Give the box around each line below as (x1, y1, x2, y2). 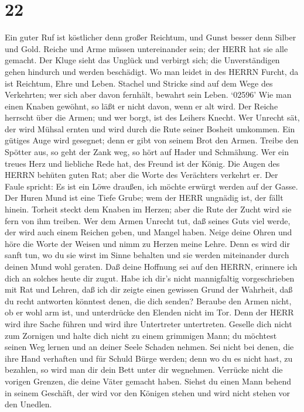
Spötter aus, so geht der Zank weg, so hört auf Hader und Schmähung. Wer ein (5, 146, 289, 158)
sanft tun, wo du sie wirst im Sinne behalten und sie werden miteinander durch (5, 249, 289, 261)
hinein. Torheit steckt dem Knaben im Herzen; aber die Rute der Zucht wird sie (5, 203, 292, 215)
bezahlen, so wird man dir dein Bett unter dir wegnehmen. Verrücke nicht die (5, 363, 283, 376)
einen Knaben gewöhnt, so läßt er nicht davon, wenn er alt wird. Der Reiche (5, 99, 278, 112)
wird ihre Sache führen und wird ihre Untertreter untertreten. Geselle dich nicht (5, 317, 292, 329)
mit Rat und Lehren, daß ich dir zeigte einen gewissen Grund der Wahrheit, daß (5, 283, 293, 296)
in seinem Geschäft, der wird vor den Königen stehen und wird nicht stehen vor (5, 386, 291, 399)
